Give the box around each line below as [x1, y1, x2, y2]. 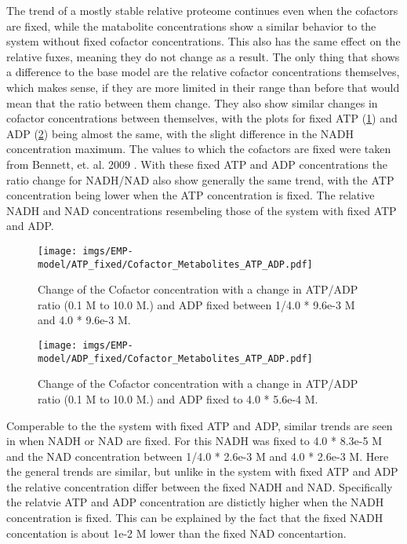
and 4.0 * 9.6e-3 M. [38, 312, 131, 328]
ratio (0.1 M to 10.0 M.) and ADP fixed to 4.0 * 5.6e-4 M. [38, 390, 318, 407]
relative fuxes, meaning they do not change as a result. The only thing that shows [6, 48, 400, 64]
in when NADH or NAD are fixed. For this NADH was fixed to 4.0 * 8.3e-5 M [6, 433, 382, 449]
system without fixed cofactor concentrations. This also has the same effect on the [6, 33, 401, 49]
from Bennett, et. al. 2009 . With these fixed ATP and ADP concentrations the [6, 155, 387, 172]
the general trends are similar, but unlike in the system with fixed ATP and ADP [6, 463, 398, 480]
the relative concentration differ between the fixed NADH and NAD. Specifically [6, 478, 393, 495]
